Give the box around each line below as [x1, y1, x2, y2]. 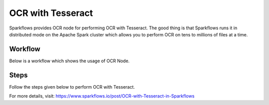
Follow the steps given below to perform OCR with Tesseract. [9, 84, 135, 90]
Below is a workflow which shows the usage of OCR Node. [9, 58, 130, 64]
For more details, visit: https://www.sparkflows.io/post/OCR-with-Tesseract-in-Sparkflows [9, 93, 195, 99]
